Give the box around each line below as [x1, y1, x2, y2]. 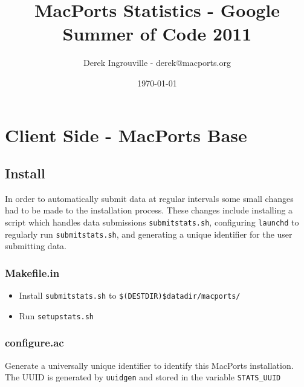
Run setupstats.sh [19, 309, 94, 322]
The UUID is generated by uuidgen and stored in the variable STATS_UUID [5, 371, 281, 383]
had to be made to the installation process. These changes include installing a [5, 204, 293, 216]
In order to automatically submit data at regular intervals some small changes [5, 192, 294, 204]
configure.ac [5, 335, 64, 350]
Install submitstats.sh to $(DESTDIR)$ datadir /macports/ [19, 289, 241, 302]
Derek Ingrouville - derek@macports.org [83, 56, 231, 69]
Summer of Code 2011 [62, 21, 252, 46]
